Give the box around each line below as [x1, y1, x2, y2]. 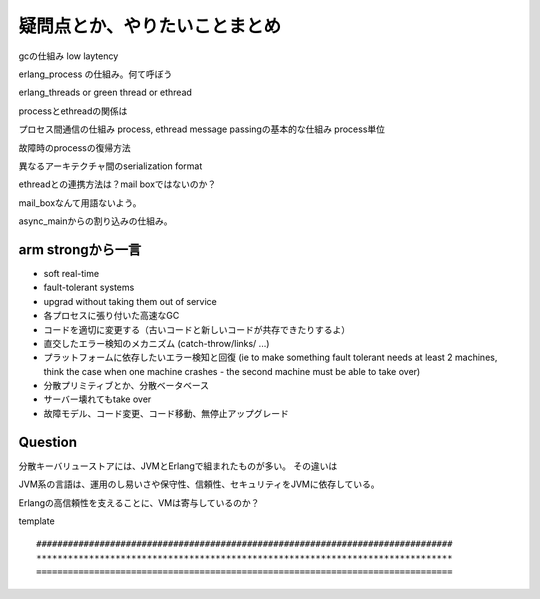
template [18, 515, 55, 527]
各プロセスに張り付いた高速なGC [43, 310, 180, 322]
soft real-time [43, 267, 100, 279]
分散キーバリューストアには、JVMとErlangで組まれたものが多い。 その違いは [18, 460, 338, 472]
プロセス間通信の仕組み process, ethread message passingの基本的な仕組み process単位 [18, 123, 385, 135]
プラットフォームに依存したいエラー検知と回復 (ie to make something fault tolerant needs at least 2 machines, [43, 351, 498, 364]
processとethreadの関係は [18, 105, 128, 117]
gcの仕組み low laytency [18, 50, 119, 62]
